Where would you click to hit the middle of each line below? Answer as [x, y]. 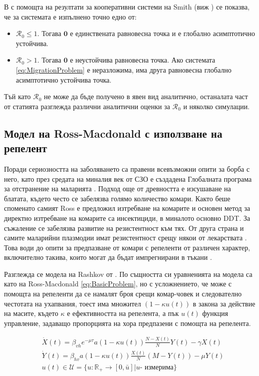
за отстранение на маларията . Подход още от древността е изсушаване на [117, 189]
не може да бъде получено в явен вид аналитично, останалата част [146, 96]
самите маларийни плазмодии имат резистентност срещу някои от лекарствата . [125, 238]
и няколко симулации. [216, 106]
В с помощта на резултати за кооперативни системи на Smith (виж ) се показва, [127, 7]
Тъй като [18, 96]
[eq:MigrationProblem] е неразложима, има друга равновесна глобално [123, 69]
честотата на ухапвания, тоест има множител [73, 303]
